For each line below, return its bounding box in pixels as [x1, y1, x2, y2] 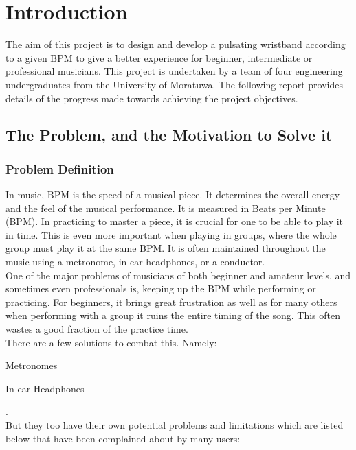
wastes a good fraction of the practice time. [5, 322, 188, 336]
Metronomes [5, 358, 58, 372]
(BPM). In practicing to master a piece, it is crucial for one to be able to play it [5, 214, 344, 228]
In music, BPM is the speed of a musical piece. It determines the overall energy [5, 187, 340, 202]
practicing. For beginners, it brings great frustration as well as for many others [5, 294, 337, 309]
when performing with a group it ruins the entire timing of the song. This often [5, 308, 340, 322]
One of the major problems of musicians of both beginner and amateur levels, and [5, 268, 351, 282]
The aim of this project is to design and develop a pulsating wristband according [5, 37, 346, 51]
